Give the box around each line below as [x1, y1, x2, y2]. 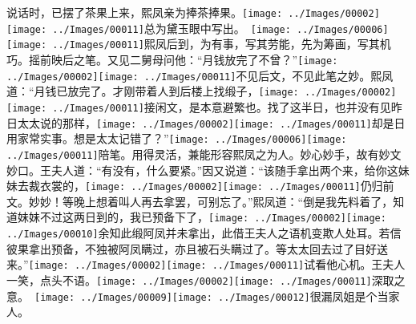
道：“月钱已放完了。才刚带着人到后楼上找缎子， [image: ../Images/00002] [6, 83, 397, 99]
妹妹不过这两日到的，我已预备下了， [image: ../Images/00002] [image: [17, 209, 386, 225]
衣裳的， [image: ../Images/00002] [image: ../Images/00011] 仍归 [39, 177, 383, 194]
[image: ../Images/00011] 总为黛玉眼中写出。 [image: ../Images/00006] [6, 19, 389, 36]
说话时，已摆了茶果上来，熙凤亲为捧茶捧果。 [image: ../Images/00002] [6, 4, 380, 20]
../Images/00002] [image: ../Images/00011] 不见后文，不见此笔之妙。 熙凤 [6, 67, 394, 83]
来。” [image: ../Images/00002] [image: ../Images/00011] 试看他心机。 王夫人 [6, 256, 406, 273]
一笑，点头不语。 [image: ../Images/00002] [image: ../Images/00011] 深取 [6, 271, 394, 288]
